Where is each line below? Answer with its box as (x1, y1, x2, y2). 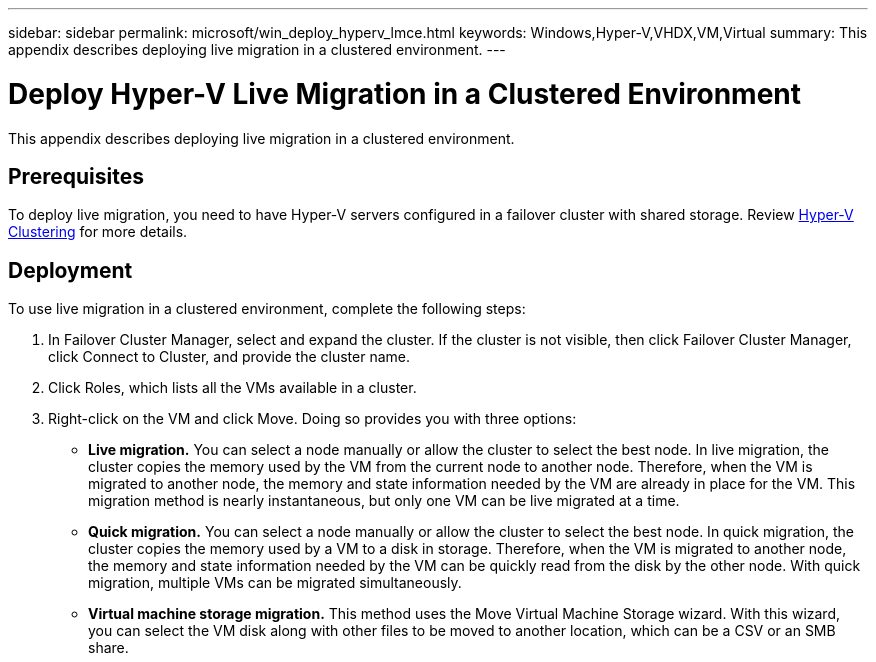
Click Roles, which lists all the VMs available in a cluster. (48, 379, 417, 397)
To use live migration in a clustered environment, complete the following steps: (8, 300, 526, 318)
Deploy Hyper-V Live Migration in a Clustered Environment (8, 76, 802, 111)
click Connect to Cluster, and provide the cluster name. (48, 348, 410, 366)
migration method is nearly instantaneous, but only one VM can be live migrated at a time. (88, 492, 680, 510)
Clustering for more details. (8, 223, 188, 241)
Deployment (8, 257, 133, 283)
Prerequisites (8, 163, 144, 189)
